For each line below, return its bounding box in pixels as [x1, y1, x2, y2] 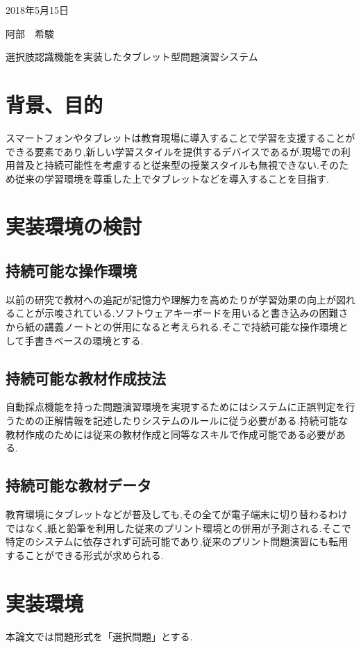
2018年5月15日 [6, 3, 69, 17]
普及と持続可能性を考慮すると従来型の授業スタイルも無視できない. [15, 158, 319, 172]
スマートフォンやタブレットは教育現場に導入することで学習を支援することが [6, 130, 355, 144]
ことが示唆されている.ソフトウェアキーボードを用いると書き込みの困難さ [15, 306, 349, 320]
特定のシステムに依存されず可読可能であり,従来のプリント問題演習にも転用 [6, 534, 349, 549]
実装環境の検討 [6, 212, 142, 240]
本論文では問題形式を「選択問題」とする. [6, 629, 193, 643]
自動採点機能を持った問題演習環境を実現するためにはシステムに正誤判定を [6, 399, 346, 414]
